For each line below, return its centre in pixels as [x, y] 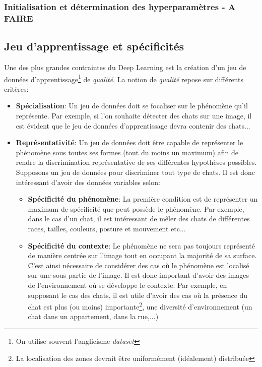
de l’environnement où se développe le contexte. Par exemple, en [127, 285]
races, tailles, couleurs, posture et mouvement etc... [107, 228]
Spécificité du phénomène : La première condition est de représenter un [143, 199]
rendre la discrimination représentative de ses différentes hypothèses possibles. [136, 162]
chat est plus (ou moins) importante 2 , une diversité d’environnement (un [140, 306]
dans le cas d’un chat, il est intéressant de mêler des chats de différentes [139, 219]
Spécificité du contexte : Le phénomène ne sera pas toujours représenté [141, 245]
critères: [16, 88]
